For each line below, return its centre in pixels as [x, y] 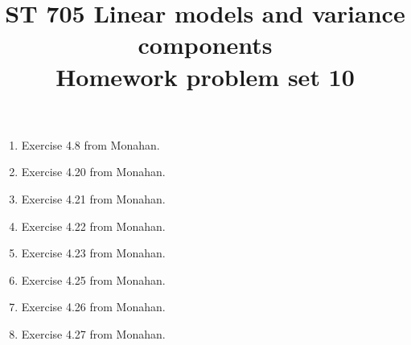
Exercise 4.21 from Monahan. [93, 198]
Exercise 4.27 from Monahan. [93, 333]
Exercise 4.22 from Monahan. [93, 226]
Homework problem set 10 [205, 76]
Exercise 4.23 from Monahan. [93, 253]
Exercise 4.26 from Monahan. [93, 307]
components [205, 45]
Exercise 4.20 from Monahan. [93, 172]
